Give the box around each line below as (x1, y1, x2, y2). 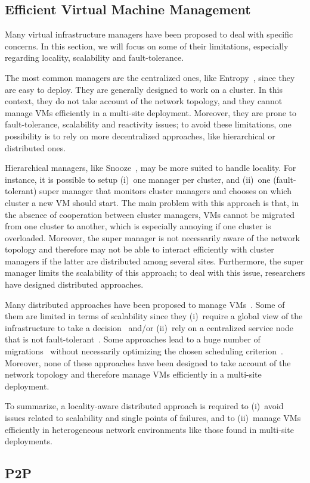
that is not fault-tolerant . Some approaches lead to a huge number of (5, 333, 261, 345)
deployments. (5, 435, 52, 447)
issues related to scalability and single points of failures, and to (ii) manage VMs (5, 412, 301, 424)
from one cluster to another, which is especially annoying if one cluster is (5, 220, 271, 232)
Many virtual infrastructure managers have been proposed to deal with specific (5, 28, 293, 40)
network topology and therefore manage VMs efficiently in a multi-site (5, 368, 262, 381)
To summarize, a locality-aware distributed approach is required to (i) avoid (5, 400, 284, 412)
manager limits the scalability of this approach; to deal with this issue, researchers (5, 266, 305, 279)
